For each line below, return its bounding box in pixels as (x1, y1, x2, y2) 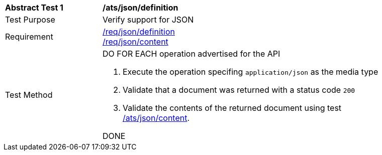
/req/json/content (103, 37, 168, 47)
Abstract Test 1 (5, 3, 63, 13)
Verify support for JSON (103, 15, 194, 25)
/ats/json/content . (123, 113, 190, 123)
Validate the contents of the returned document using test (123, 103, 342, 113)
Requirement (5, 32, 53, 42)
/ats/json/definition (103, 3, 178, 13)
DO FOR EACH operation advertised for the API (103, 49, 280, 59)
